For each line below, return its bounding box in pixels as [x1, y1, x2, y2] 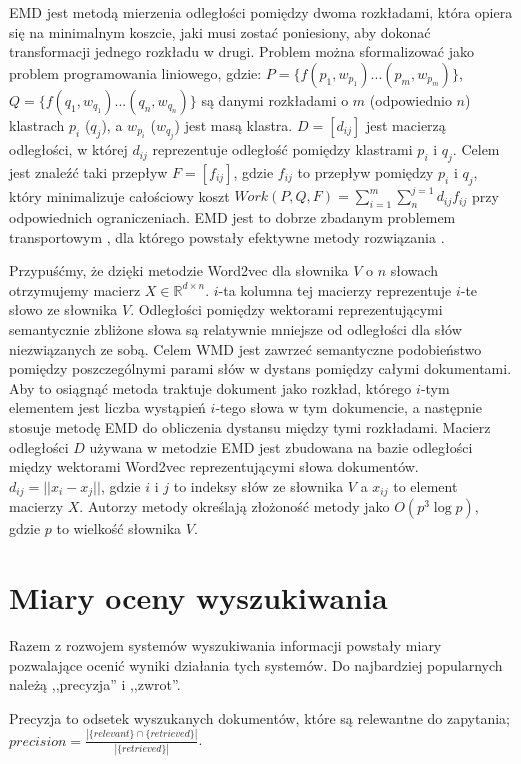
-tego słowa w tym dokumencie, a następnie [215, 397, 482, 418]
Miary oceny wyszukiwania [9, 577, 388, 618]
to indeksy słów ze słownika [173, 475, 344, 496]
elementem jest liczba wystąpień [9, 397, 206, 418]
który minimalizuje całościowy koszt [9, 185, 230, 206]
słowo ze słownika [9, 299, 118, 320]
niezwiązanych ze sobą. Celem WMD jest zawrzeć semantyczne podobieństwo [9, 338, 482, 359]
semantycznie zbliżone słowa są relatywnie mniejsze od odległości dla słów [9, 319, 462, 340]
